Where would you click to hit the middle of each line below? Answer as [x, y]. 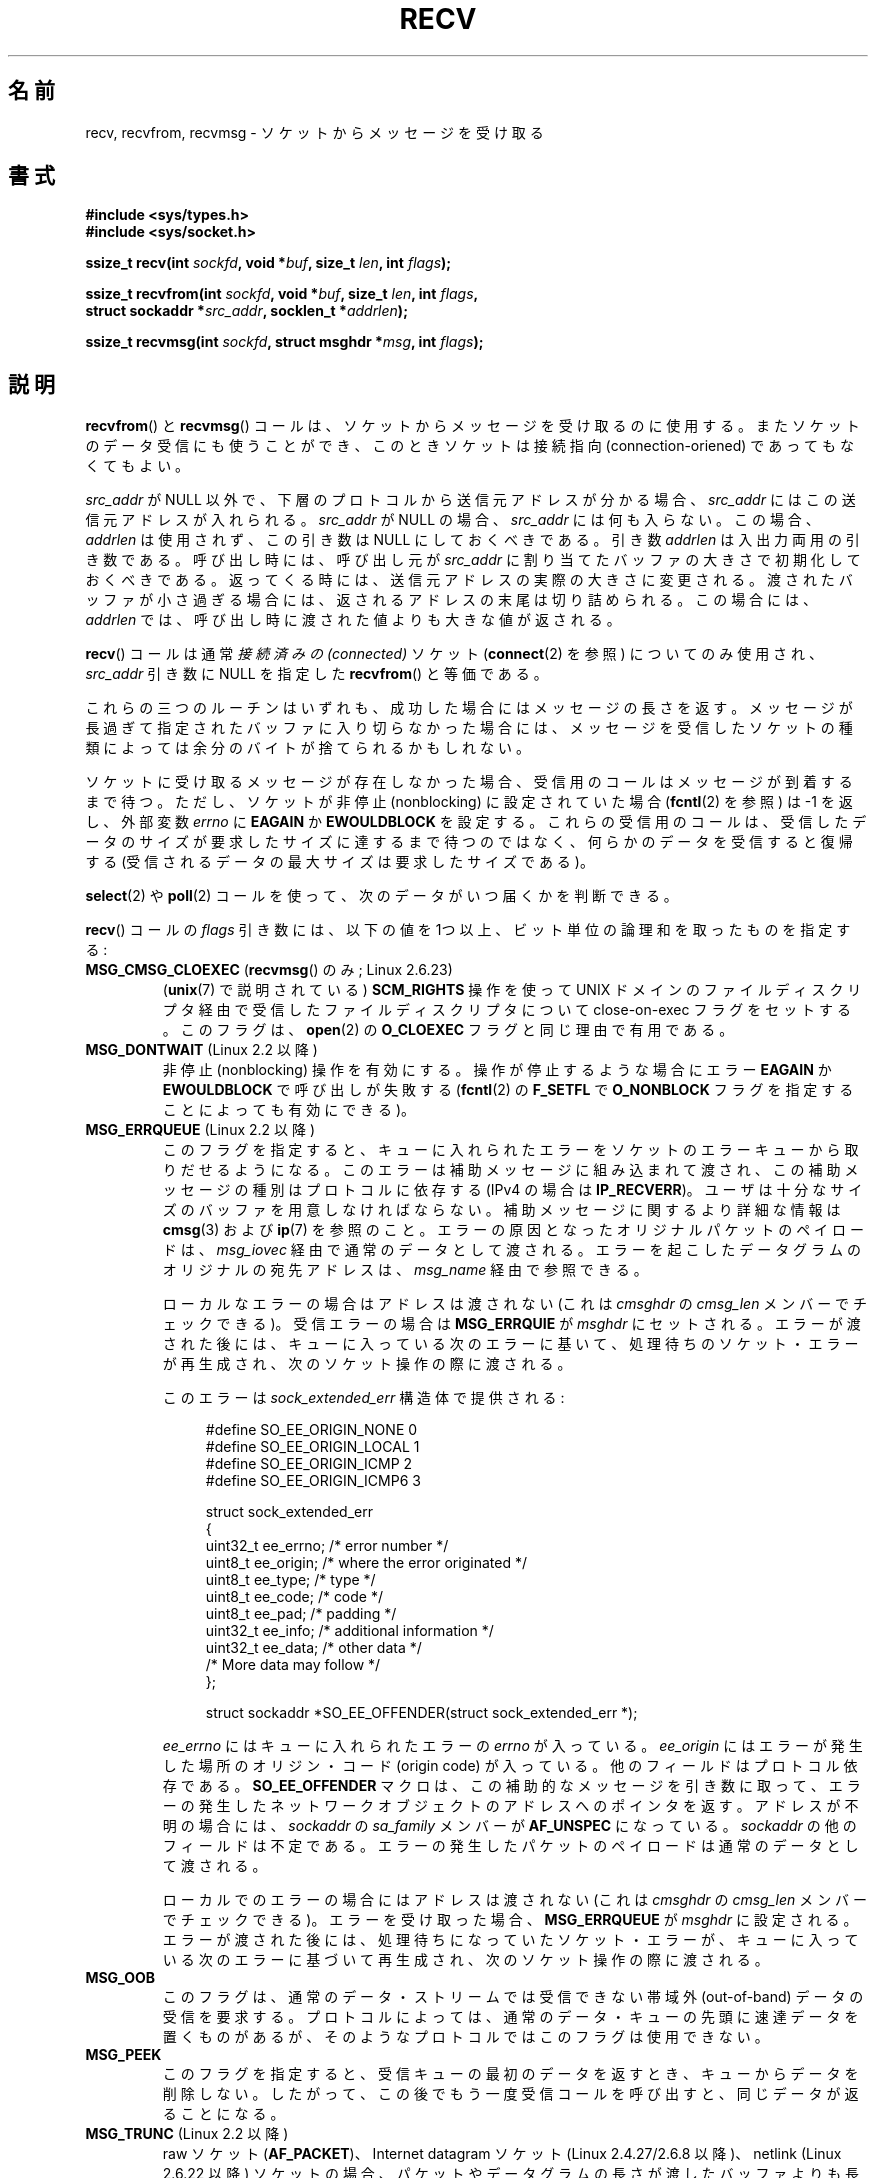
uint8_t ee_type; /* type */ [290, 1580]
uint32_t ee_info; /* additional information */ [349, 1631]
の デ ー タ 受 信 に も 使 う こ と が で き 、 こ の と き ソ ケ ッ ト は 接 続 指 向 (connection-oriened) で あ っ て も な [469, 446]
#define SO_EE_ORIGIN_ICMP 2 [309, 1464]
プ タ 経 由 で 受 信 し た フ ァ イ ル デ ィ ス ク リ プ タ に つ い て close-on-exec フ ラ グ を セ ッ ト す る [506, 1010]
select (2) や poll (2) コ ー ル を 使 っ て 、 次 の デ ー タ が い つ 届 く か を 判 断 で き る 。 [381, 896]
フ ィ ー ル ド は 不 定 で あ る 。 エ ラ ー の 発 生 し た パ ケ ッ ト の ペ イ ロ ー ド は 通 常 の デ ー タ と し [510, 1846]
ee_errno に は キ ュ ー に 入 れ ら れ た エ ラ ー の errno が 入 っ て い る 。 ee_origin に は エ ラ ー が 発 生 [512, 1746]
